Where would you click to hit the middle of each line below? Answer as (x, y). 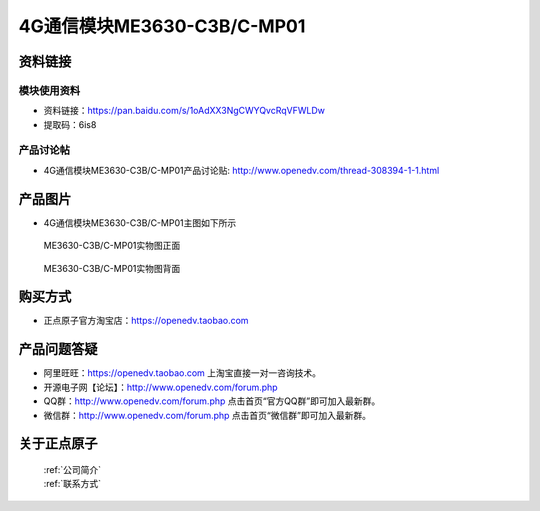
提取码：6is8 (70, 124)
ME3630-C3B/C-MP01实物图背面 (112, 268)
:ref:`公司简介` (72, 469)
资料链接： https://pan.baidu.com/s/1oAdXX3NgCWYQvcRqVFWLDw (184, 111)
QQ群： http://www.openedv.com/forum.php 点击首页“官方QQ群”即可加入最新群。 (212, 401)
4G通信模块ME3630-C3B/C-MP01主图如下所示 (140, 222)
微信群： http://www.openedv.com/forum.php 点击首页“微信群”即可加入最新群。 (207, 415)
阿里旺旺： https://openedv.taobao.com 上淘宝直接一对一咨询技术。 (182, 373)
